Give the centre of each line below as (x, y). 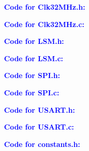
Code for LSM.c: (34, 58)
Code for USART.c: (39, 127)
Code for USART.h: (40, 109)
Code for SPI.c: (32, 92)
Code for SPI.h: (32, 75)
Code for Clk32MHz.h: (45, 7)
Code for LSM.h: (34, 41)
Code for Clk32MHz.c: (44, 24)
